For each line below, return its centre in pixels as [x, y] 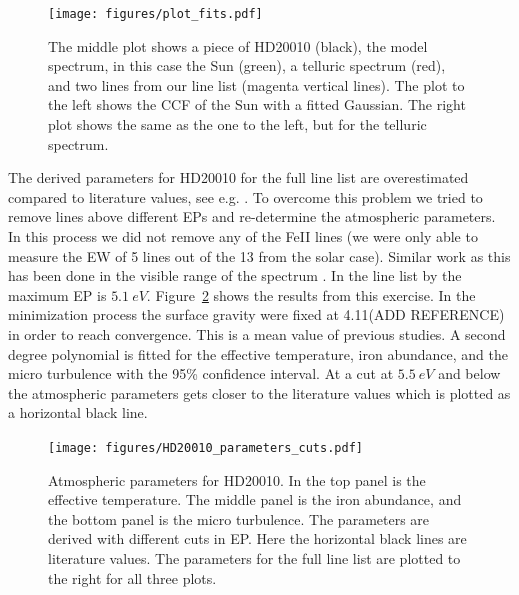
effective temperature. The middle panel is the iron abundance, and [255, 499]
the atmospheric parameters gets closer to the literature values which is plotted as [259, 392]
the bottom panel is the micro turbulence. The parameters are [239, 518]
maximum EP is [57, 294]
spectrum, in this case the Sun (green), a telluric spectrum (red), [247, 65]
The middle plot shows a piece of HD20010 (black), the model [238, 45]
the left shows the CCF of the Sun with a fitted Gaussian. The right [257, 104]
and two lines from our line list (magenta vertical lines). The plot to [256, 84]
